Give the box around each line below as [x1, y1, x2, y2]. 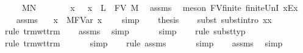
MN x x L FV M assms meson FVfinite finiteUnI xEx [21, 1, 298, 13]
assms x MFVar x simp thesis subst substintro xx [16, 13, 272, 25]
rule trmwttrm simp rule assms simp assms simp [4, 36, 283, 49]
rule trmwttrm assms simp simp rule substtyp [4, 25, 246, 37]
